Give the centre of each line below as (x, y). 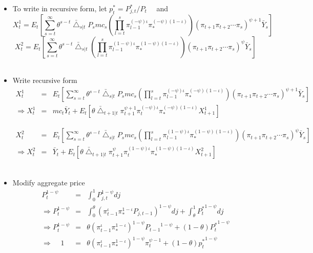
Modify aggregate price (49, 182)
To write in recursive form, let (60, 8)
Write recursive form (45, 80)
